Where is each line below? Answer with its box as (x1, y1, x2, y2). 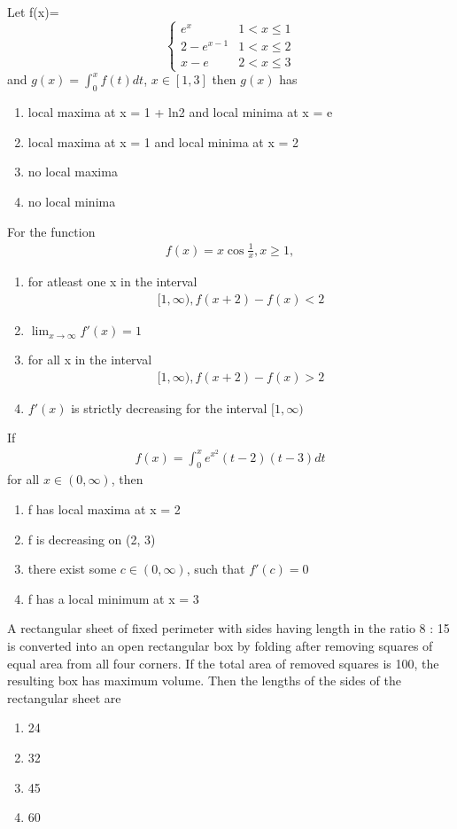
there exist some (27, 559, 117, 578)
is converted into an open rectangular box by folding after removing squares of (7, 636, 433, 654)
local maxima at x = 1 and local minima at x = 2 (27, 132, 299, 151)
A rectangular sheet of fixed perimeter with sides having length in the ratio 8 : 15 (7, 619, 450, 637)
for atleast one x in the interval (27, 272, 198, 291)
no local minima (27, 192, 116, 210)
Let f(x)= (7, 3, 59, 20)
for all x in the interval (27, 350, 152, 369)
